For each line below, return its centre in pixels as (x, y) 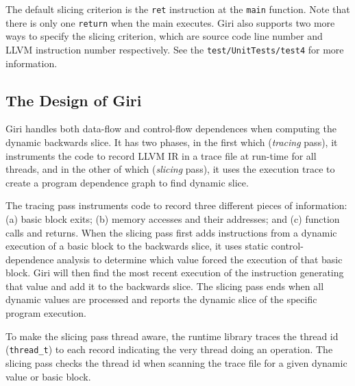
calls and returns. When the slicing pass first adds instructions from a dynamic (171, 232)
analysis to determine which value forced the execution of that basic (200, 259)
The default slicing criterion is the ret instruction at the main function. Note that (178, 9)
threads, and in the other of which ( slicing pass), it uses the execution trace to (170, 169)
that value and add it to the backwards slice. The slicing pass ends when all (165, 286)
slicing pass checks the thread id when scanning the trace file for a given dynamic (176, 362)
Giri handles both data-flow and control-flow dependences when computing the (171, 129)
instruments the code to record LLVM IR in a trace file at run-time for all (161, 155)
